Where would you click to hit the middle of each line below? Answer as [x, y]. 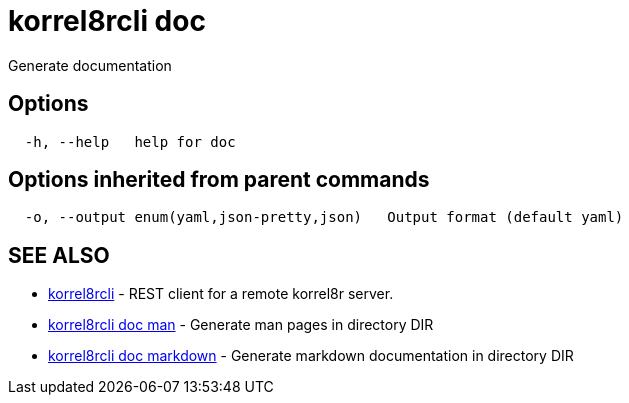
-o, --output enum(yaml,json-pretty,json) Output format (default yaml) [324, 217]
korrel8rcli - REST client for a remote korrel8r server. [221, 294]
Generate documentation [90, 65]
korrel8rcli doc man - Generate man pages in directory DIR [241, 325]
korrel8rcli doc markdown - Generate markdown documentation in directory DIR [311, 356]
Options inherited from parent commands [219, 180]
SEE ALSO [59, 255]
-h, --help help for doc [130, 141]
